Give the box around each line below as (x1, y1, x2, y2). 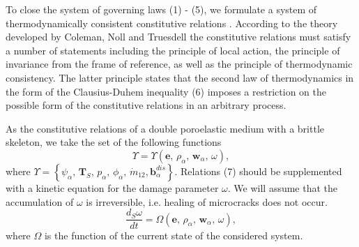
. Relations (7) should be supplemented (174, 163, 342, 178)
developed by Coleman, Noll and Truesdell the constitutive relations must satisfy (6, 29, 351, 44)
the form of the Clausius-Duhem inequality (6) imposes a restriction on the (6, 84, 326, 98)
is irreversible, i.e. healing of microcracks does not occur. (86, 194, 328, 209)
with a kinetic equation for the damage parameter (6, 180, 219, 195)
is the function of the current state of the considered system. (44, 228, 303, 243)
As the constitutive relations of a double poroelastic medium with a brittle (6, 121, 324, 135)
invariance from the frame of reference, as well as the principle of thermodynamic (6, 57, 353, 71)
